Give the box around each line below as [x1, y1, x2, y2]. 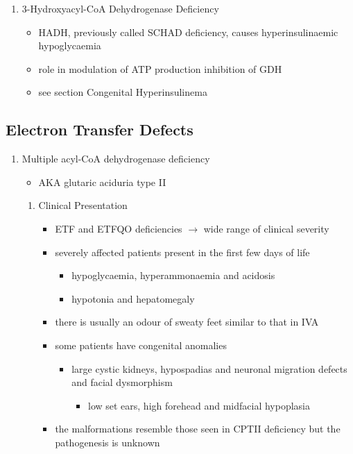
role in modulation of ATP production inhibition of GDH [38, 61, 282, 76]
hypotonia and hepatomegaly [71, 291, 195, 305]
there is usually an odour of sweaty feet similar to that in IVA [55, 314, 319, 329]
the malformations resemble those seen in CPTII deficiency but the [55, 421, 341, 436]
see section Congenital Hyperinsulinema [38, 85, 207, 99]
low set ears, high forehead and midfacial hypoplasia [87, 398, 310, 412]
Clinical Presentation [38, 198, 128, 212]
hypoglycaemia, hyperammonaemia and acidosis [71, 268, 275, 283]
